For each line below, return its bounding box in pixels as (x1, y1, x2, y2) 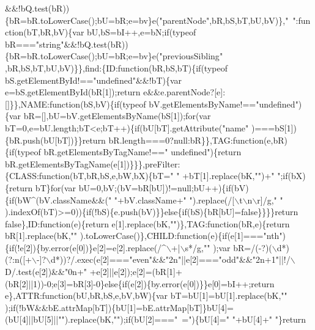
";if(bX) (277, 169, 306, 182)
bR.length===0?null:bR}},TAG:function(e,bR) (108, 133, 287, 146)
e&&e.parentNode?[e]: (143, 86, 226, 98)
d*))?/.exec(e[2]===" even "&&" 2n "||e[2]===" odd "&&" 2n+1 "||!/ (51, 253, 291, 266)
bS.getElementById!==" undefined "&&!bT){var (5, 73, 182, 86)
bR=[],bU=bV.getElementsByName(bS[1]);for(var (23, 109, 211, 122)
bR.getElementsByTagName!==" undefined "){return (43, 145, 242, 158)
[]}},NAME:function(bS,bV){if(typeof (5, 97, 146, 110)
